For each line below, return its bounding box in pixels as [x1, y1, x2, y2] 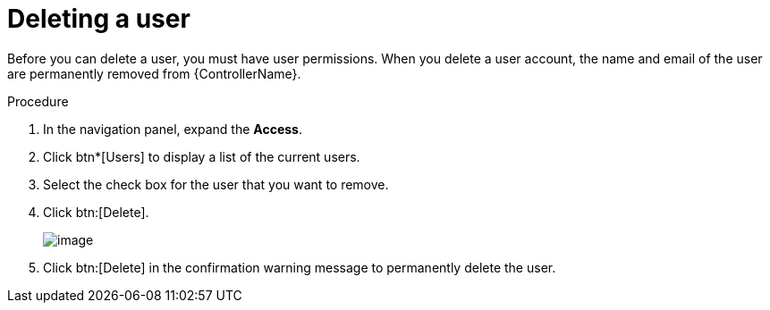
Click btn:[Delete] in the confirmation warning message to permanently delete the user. [43, 259, 556, 275]
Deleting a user [7, 4, 190, 34]
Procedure [7, 93, 69, 109]
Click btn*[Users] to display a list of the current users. [43, 148, 360, 164]
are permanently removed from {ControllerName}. [7, 65, 301, 81]
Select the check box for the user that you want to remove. [43, 176, 389, 192]
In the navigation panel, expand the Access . [43, 121, 302, 137]
